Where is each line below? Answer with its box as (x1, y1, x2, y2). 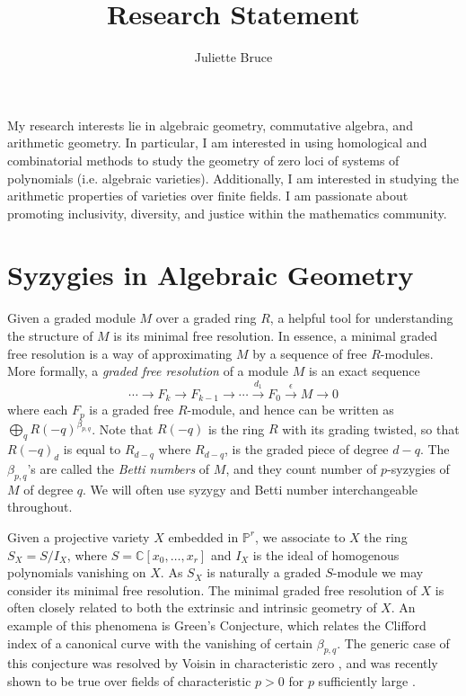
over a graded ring (155, 308, 257, 327)
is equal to (63, 440, 121, 459)
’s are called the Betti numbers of (27, 459, 210, 477)
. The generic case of (337, 633, 450, 652)
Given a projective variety (7, 527, 150, 546)
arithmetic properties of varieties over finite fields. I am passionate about (7, 186, 409, 205)
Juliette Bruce (194, 48, 273, 67)
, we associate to (254, 527, 346, 546)
